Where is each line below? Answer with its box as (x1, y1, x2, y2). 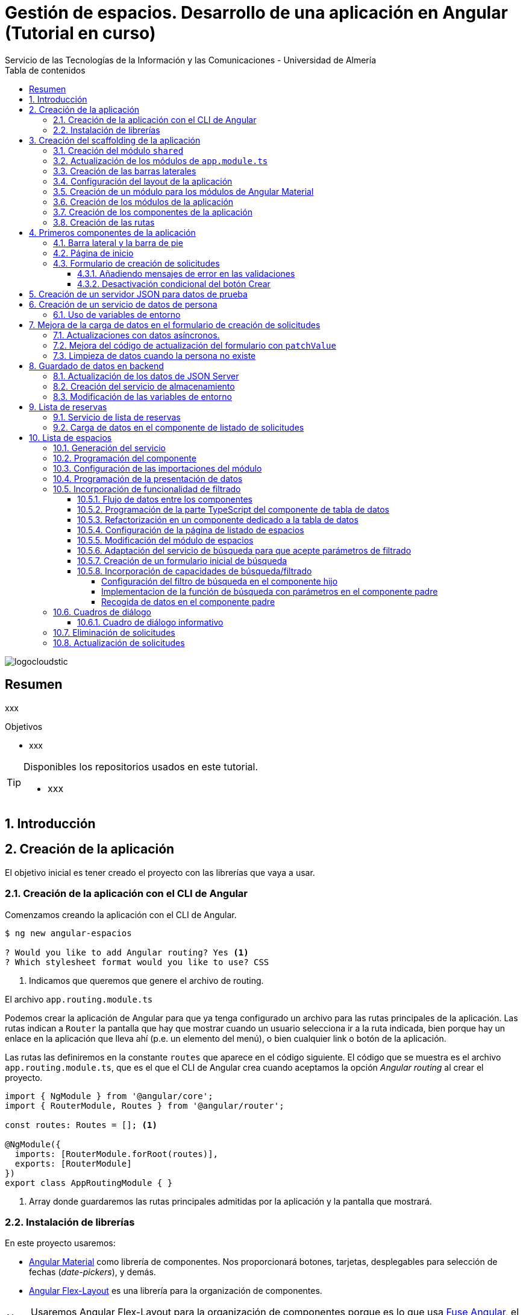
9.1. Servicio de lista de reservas (53, 411, 181, 422)
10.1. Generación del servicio (53, 442, 166, 453)
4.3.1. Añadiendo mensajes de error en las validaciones (77, 268, 295, 279)
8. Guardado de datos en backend (29, 360, 164, 371)
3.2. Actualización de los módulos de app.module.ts (53, 155, 268, 166)
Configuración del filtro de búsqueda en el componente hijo (101, 575, 338, 586)
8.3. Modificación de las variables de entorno (53, 391, 232, 402)
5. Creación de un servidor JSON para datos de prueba (29, 288, 248, 299)
